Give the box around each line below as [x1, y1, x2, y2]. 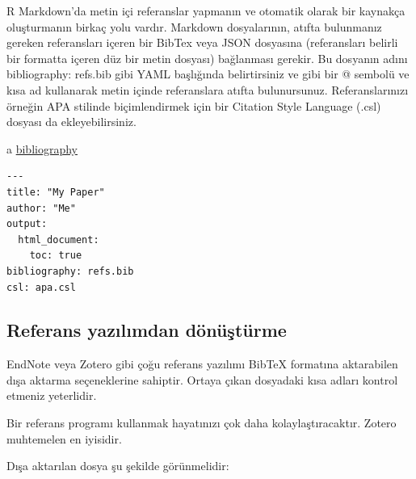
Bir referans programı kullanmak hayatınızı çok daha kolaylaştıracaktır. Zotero [6, 414, 397, 431]
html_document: [18, 233, 99, 246]
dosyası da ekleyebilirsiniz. [6, 113, 137, 130]
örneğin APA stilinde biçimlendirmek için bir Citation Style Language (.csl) [6, 97, 381, 114]
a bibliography [6, 140, 78, 157]
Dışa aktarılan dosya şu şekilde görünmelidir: [6, 457, 229, 474]
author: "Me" [6, 202, 76, 214]
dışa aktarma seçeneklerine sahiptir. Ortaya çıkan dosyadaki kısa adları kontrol [6, 371, 398, 388]
